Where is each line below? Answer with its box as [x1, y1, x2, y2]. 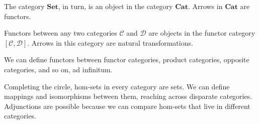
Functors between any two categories [4, 28, 117, 38]
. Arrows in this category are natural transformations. [27, 37, 193, 48]
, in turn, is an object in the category [58, 1, 173, 11]
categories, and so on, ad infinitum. [4, 64, 113, 74]
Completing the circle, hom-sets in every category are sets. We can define [4, 81, 230, 91]
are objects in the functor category [148, 28, 255, 38]
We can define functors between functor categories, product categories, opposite [4, 54, 249, 65]
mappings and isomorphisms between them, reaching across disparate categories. [4, 91, 252, 101]
